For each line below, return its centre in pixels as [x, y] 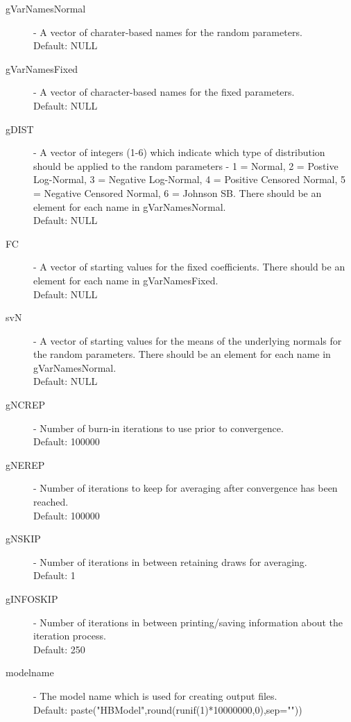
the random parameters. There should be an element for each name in [182, 354]
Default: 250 [59, 649]
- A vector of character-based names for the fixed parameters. [164, 92]
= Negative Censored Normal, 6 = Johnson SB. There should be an [178, 192]
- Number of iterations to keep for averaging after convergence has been [186, 488]
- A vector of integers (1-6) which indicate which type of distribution [179, 152]
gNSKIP [23, 539]
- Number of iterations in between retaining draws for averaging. [170, 561]
